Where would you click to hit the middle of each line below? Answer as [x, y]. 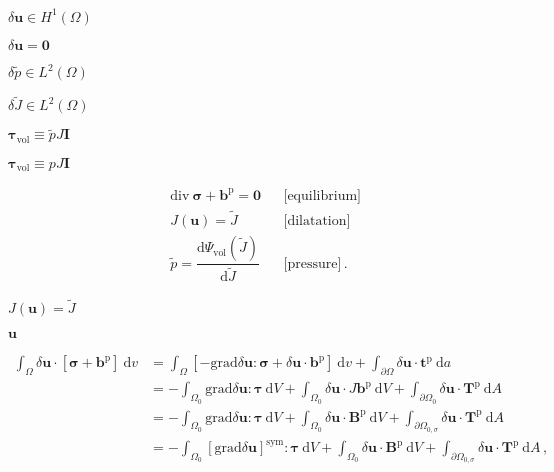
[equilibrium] [322, 195]
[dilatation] [317, 221]
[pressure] [312, 263]
